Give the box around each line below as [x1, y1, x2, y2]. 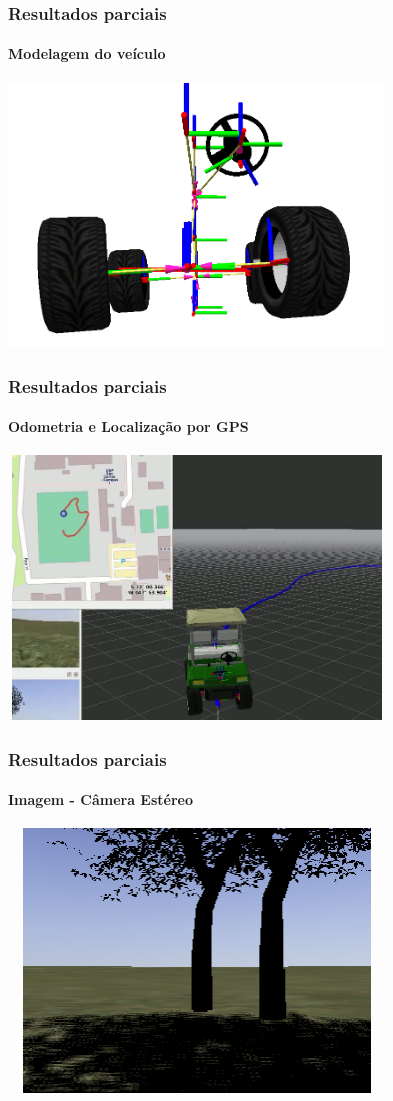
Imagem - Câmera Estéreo [8, 789, 193, 810]
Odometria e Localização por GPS [8, 416, 249, 437]
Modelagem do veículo [8, 43, 166, 64]
